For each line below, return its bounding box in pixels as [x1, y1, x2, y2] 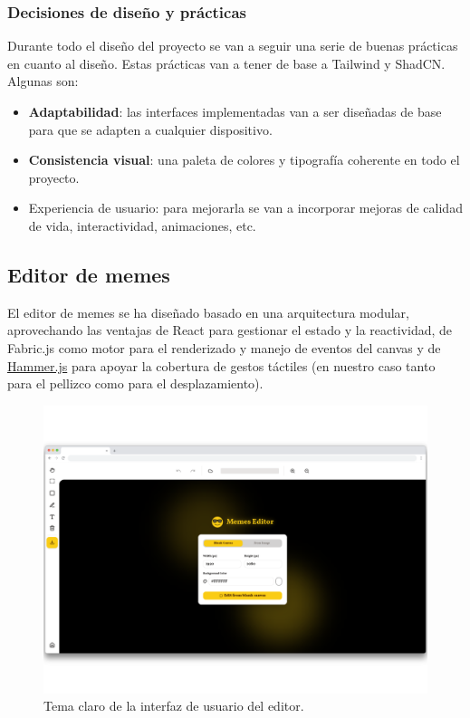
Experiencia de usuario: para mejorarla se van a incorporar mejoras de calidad [28, 198, 463, 217]
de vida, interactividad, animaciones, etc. [28, 215, 256, 235]
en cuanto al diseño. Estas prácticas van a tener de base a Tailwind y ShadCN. [7, 53, 446, 72]
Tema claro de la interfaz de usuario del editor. [43, 696, 304, 715]
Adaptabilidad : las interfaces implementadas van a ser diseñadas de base [28, 102, 442, 120]
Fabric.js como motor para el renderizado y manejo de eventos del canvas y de [7, 338, 441, 357]
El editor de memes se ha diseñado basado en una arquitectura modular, [7, 302, 409, 321]
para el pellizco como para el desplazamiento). [7, 374, 264, 393]
